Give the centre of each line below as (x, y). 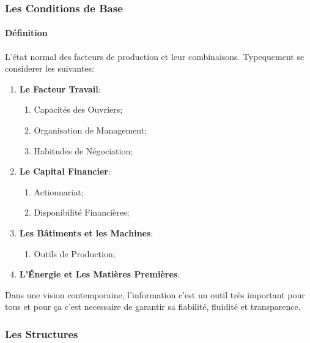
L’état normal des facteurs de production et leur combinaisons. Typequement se (155, 56)
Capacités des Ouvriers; (78, 109)
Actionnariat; (59, 191)
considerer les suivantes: (50, 68)
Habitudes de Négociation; (83, 150)
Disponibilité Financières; (82, 212)
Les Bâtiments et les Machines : (86, 232)
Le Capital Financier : (65, 171)
